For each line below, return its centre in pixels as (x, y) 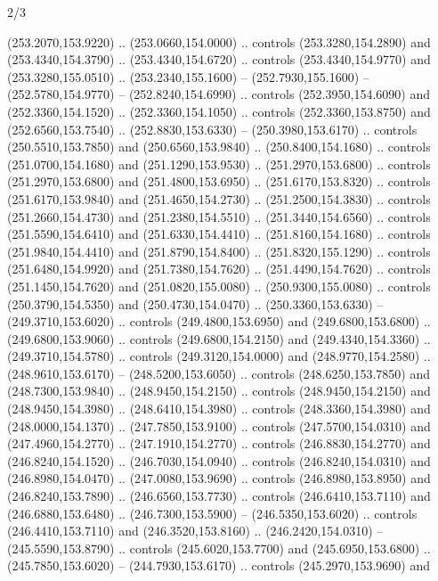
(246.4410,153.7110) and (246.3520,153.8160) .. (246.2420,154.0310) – (195, 531)
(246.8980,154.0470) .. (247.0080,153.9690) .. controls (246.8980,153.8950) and (219, 478)
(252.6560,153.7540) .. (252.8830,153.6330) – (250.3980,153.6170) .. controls (212, 129)
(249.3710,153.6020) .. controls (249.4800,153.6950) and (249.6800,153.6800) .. (219, 321)
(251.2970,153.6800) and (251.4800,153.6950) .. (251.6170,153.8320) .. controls (219, 181)
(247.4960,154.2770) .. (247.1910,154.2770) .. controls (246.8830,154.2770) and (219, 443)
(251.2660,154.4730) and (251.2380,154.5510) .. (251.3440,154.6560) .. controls (219, 216)
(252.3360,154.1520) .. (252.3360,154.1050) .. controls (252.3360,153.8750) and (219, 111)
